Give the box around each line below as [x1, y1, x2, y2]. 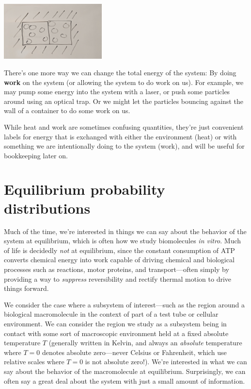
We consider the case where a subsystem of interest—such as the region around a [4, 299, 245, 309]
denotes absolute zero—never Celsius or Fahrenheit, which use [42, 347, 227, 357]
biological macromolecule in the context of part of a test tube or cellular [4, 309, 219, 319]
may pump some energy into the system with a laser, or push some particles [4, 86, 230, 97]
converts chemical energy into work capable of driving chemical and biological [4, 254, 235, 265]
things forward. [4, 283, 49, 293]
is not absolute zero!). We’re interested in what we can [85, 356, 247, 367]
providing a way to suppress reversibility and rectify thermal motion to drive [4, 273, 232, 284]
